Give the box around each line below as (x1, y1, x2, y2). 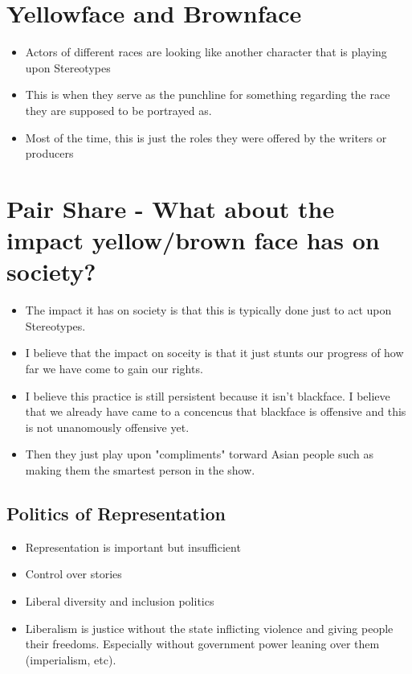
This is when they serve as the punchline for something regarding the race (25, 86, 390, 103)
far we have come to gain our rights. (25, 360, 203, 376)
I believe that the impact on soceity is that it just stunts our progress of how (25, 344, 404, 361)
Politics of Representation (6, 500, 226, 525)
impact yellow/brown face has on (6, 224, 380, 257)
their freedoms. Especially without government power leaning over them (25, 635, 380, 652)
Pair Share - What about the (6, 191, 335, 224)
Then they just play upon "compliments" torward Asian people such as (25, 446, 374, 462)
